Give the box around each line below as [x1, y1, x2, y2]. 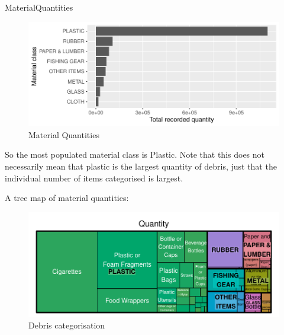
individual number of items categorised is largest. [5, 171, 183, 184]
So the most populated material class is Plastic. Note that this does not [5, 148, 265, 161]
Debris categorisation [28, 319, 105, 331]
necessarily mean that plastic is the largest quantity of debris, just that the [5, 160, 277, 173]
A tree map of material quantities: [5, 192, 129, 204]
